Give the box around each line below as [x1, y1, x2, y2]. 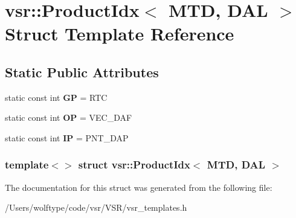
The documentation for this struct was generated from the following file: [5, 181, 272, 193]
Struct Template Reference [5, 21, 234, 46]
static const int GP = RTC [5, 91, 108, 103]
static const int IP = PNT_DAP [5, 131, 129, 144]
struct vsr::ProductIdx [78, 157, 190, 172]
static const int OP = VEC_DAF [5, 111, 132, 124]
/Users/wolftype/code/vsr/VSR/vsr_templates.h [5, 201, 187, 214]
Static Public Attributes [5, 62, 159, 81]
